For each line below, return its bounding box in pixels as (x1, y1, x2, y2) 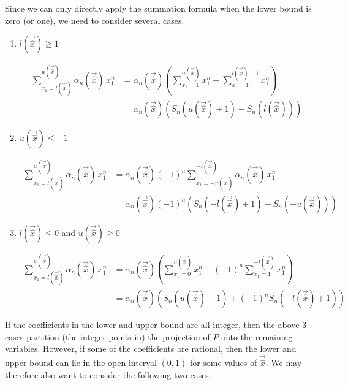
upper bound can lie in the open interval (5, 356, 157, 369)
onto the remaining (221, 330, 293, 343)
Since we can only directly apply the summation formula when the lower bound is (5, 2, 312, 14)
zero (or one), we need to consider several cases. (5, 13, 184, 26)
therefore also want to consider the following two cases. (5, 368, 211, 381)
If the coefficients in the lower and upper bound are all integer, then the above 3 (5, 318, 307, 331)
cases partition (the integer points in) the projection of (5, 330, 210, 343)
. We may (265, 356, 302, 369)
